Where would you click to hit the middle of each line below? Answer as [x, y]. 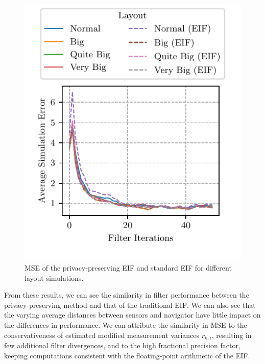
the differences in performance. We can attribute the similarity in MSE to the [126, 325]
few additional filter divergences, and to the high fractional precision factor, [122, 345]
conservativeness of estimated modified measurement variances [102, 335]
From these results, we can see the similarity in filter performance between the [127, 295]
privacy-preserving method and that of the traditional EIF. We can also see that [130, 305]
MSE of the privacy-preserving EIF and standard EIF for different [128, 268]
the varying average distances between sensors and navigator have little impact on [132, 315]
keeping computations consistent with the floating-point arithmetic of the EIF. [127, 355]
